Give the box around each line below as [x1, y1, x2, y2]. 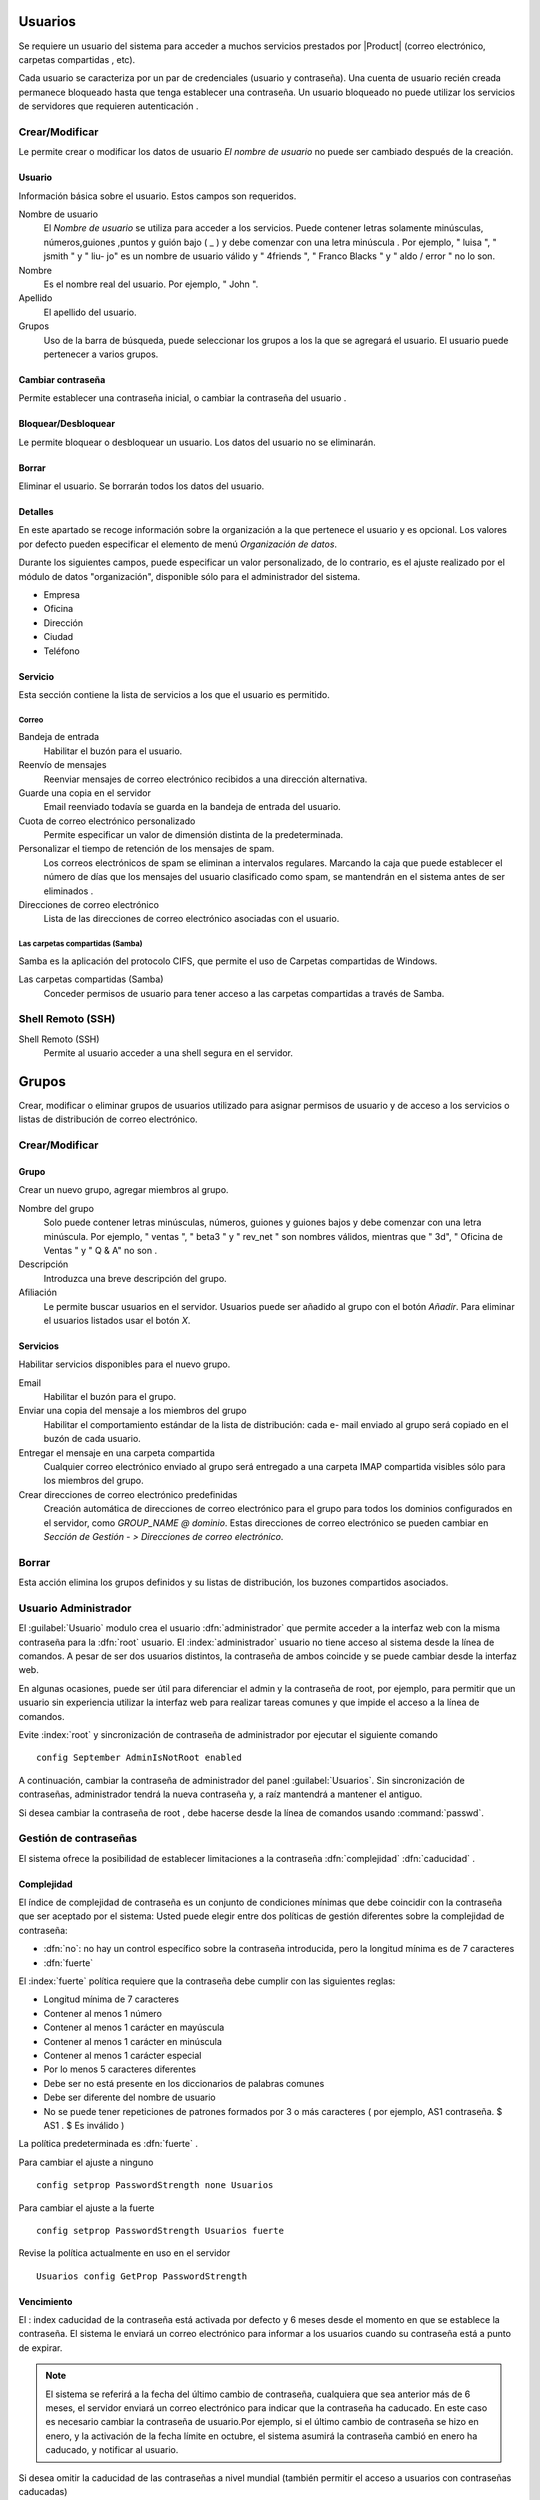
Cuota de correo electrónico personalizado [18, 815, 196, 827]
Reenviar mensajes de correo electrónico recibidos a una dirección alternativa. [43, 773, 368, 785]
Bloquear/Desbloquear [18, 418, 115, 430]
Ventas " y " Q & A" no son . [43, 1244, 158, 1256]
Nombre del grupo [18, 1202, 95, 1214]
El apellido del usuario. [43, 306, 137, 318]
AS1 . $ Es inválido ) [43, 2119, 125, 2131]
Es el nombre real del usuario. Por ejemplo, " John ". [43, 278, 259, 290]
